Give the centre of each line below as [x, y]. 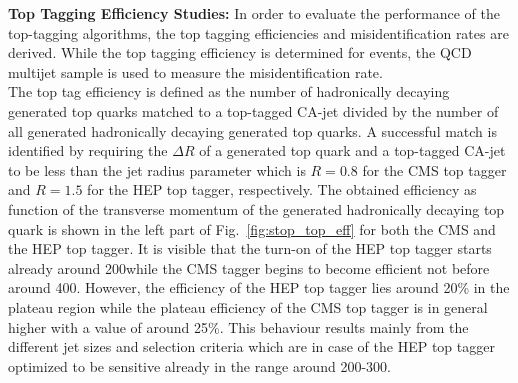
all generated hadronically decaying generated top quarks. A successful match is [252, 130]
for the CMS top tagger [434, 169]
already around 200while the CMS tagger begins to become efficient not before [249, 267]
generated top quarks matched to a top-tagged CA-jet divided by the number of [253, 110]
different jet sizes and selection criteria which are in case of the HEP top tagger [251, 346]
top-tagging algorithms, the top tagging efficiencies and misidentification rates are [258, 32]
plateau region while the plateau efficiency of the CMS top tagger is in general [248, 306]
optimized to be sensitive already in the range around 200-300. [199, 365]
